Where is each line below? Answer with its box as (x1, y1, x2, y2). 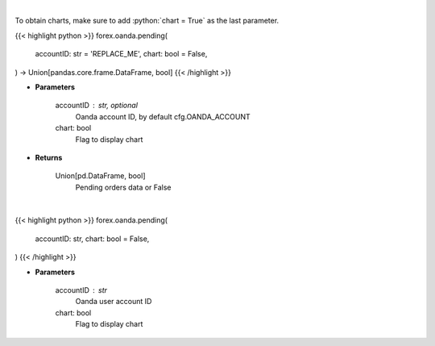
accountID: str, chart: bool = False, (35, 234, 150, 244)
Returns (35, 152, 63, 162)
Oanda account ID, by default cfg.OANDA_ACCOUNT (75, 111, 251, 121)
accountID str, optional (55, 101, 139, 110)
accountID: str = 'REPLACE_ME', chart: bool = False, (35, 49, 208, 59)
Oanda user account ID (75, 297, 152, 306)
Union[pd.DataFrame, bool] (55, 171, 146, 181)
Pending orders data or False (75, 182, 172, 192)
